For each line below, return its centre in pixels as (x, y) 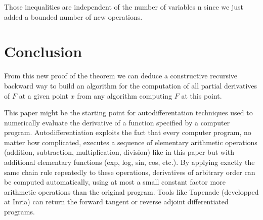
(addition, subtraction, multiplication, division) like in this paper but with (119, 152)
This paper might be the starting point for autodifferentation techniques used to (128, 113)
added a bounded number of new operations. (73, 16)
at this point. (202, 95)
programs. (19, 212)
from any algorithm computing (125, 95)
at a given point (43, 95)
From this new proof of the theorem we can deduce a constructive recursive (121, 76)
